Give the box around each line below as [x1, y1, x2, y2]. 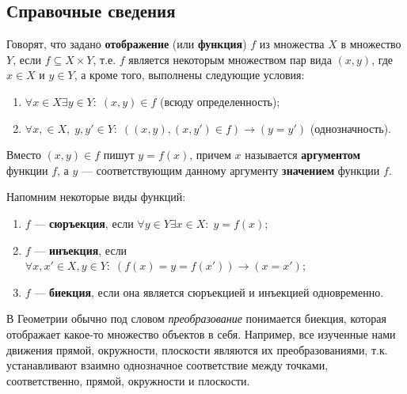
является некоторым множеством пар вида [128, 51, 332, 67]
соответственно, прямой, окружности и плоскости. [6, 372, 250, 388]
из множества [259, 36, 325, 52]
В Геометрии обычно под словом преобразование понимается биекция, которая [6, 310, 386, 327]
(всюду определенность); [160, 93, 280, 109]
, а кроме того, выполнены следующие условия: [74, 66, 305, 83]
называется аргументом [245, 146, 361, 163]
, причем [189, 146, 231, 163]
